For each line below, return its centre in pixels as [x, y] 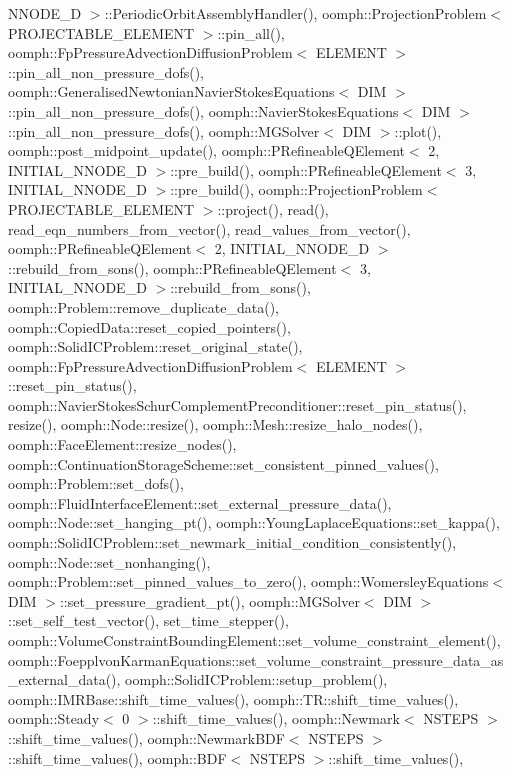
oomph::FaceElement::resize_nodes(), [122, 444]
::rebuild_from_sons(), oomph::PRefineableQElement [172, 267]
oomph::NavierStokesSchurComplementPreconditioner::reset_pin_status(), [237, 404]
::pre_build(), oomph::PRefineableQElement [306, 169]
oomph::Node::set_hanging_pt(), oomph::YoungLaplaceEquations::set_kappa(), [254, 522]
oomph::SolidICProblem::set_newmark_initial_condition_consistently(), [232, 542]
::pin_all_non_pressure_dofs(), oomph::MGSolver [164, 130]
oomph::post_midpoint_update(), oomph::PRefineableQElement [207, 150]
